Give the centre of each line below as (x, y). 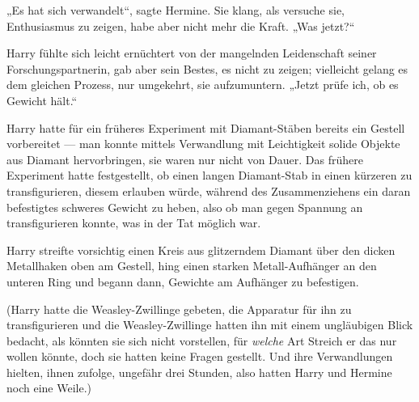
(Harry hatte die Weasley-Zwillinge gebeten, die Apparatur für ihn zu (179, 309)
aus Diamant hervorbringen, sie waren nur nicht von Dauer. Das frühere (185, 159)
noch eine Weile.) (49, 388)
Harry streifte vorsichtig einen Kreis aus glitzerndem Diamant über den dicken (201, 250)
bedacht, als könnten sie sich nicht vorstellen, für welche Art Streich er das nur (202, 340)
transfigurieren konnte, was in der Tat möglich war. (134, 223)
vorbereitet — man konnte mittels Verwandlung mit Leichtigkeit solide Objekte (203, 144)
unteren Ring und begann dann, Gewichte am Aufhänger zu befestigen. (183, 281)
